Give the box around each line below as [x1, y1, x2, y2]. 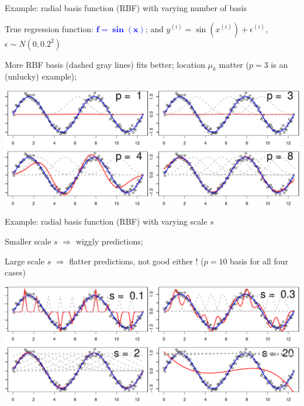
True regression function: [5, 22, 94, 35]
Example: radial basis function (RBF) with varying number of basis [5, 2, 247, 13]
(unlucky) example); [5, 70, 77, 82]
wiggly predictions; [75, 235, 143, 247]
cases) [5, 266, 26, 278]
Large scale [5, 254, 44, 267]
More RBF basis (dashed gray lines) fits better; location [5, 58, 205, 70]
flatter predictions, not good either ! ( [69, 254, 204, 267]
